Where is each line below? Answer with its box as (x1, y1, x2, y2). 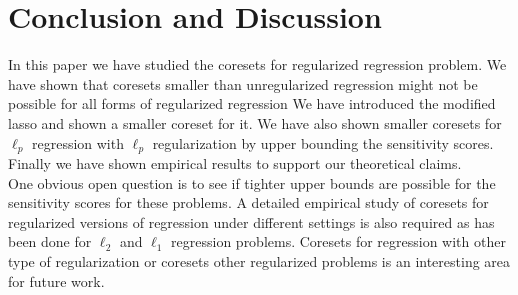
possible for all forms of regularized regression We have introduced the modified (8, 93, 496, 114)
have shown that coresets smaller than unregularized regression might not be (8, 73, 478, 94)
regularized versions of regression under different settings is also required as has (8, 211, 495, 232)
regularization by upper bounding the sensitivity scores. (152, 132, 494, 153)
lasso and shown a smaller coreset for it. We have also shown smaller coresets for (8, 112, 502, 133)
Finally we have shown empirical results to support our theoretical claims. (8, 152, 462, 173)
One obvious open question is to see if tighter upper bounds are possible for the (8, 172, 496, 193)
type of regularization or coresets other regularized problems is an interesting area (8, 250, 511, 271)
